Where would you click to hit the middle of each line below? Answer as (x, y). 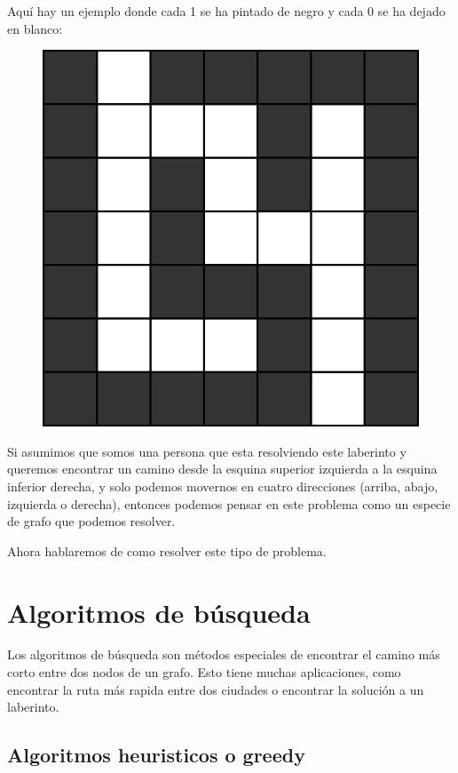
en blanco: (35, 28)
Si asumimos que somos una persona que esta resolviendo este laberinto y (207, 451)
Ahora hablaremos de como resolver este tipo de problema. (167, 550)
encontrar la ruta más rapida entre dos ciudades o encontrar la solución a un (216, 689)
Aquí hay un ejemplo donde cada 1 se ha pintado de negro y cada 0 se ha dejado (226, 11)
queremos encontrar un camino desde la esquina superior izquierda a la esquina (222, 469)
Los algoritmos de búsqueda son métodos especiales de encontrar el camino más (224, 654)
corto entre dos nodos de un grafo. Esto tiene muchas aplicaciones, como (204, 672)
